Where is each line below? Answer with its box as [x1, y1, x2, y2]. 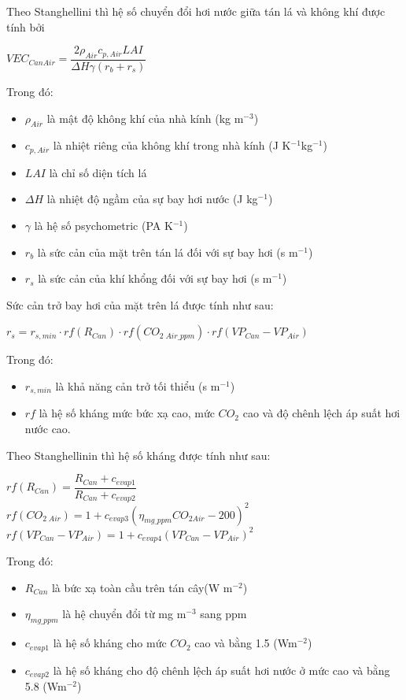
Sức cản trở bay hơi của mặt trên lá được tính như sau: [6, 296, 274, 313]
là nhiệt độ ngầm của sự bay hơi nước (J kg [46, 191, 258, 207]
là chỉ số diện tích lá [49, 164, 147, 180]
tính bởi [6, 18, 45, 35]
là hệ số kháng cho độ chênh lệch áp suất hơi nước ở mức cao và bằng [53, 661, 390, 678]
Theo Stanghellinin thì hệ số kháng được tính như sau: [6, 446, 271, 463]
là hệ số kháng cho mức [53, 635, 167, 651]
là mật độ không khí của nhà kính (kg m [46, 109, 244, 126]
